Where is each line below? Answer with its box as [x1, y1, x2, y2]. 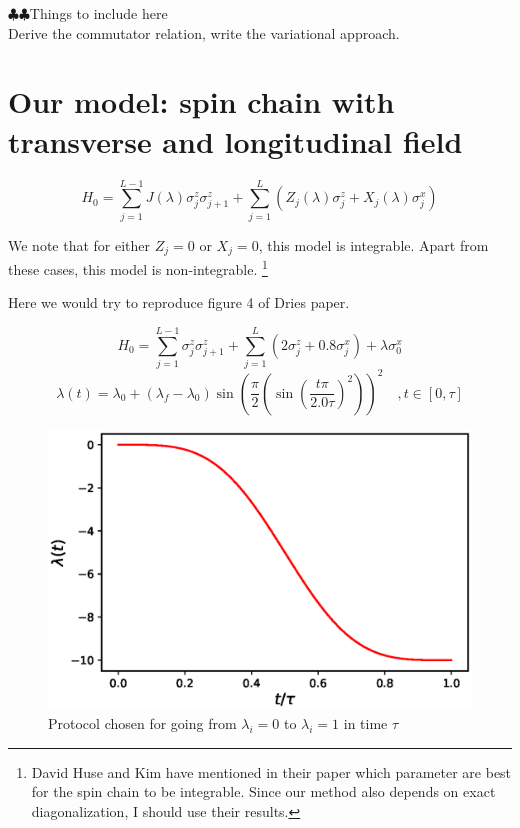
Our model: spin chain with [8, 81, 395, 122]
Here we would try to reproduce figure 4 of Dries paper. [8, 292, 350, 313]
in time [343, 713, 388, 734]
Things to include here [29, 3, 168, 23]
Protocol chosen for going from [48, 713, 237, 734]
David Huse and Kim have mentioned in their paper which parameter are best [31, 761, 512, 782]
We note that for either [8, 234, 151, 255]
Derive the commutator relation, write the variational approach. [8, 22, 400, 43]
